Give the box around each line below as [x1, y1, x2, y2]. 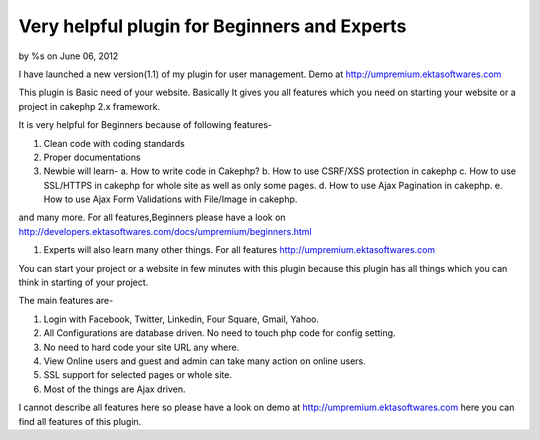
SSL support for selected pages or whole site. [43, 369, 232, 381]
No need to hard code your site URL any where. [43, 341, 240, 353]
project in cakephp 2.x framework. [18, 100, 161, 112]
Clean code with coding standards [43, 137, 185, 149]
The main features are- [18, 295, 114, 307]
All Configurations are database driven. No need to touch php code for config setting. [43, 327, 396, 339]
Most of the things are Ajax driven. [43, 383, 186, 395]
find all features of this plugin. [18, 415, 142, 427]
